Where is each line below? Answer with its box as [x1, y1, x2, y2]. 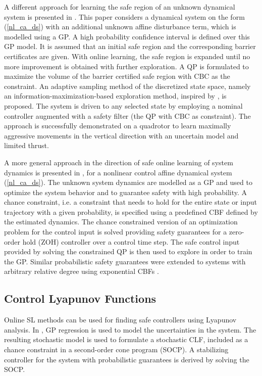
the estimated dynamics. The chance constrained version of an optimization [4, 216, 238, 227]
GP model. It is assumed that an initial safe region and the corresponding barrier [4, 41, 256, 52]
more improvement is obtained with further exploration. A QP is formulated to [4, 61, 249, 71]
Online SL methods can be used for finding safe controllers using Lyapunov [4, 314, 237, 325]
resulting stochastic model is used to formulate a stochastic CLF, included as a [4, 334, 248, 345]
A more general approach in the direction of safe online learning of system [4, 157, 233, 167]
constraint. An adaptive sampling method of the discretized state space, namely [4, 80, 251, 91]
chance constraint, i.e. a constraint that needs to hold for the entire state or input [4, 197, 257, 207]
